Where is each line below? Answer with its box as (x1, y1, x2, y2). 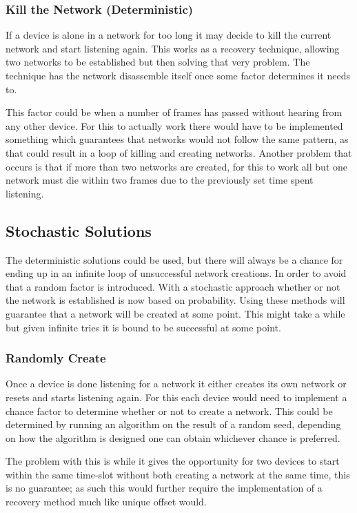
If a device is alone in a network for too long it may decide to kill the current (6, 28, 331, 42)
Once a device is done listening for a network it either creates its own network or (6, 376, 347, 391)
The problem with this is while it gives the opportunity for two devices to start (6, 454, 340, 468)
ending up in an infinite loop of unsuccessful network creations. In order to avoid (6, 266, 347, 280)
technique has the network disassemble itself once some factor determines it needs (6, 68, 350, 82)
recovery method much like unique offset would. (6, 494, 207, 509)
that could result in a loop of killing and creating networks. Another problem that (6, 145, 352, 159)
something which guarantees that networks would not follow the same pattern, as (6, 132, 349, 146)
